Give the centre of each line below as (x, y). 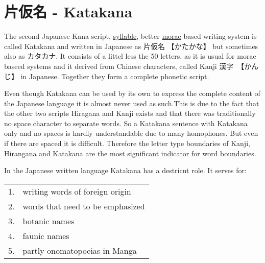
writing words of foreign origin (77, 191)
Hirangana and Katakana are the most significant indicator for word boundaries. (130, 153)
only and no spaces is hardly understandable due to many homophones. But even (131, 133)
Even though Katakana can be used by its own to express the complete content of (132, 93)
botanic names (49, 221)
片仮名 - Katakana (68, 11)
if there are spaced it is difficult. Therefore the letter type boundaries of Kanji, (127, 143)
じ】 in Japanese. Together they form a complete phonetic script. (107, 76)
